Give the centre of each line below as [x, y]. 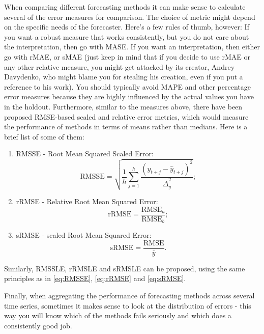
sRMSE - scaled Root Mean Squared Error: [84, 235]
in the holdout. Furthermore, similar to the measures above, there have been [123, 106]
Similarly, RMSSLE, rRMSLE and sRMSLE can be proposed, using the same [125, 268]
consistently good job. [38, 325]
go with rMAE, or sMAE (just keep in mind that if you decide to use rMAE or [127, 56]
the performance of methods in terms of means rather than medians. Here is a [126, 127]
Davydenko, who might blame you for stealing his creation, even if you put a [124, 77]
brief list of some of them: [44, 136]
